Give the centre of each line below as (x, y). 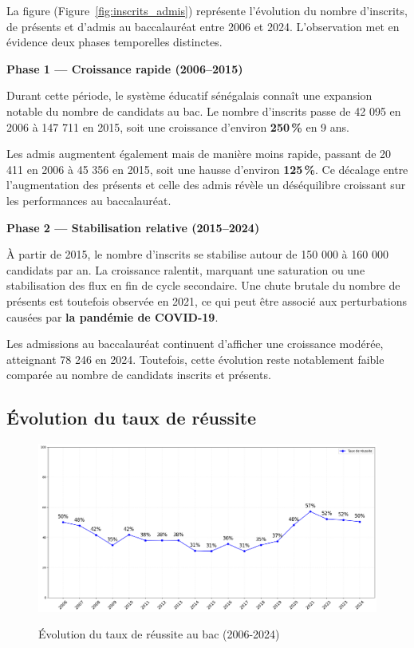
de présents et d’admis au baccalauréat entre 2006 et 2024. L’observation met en (203, 26)
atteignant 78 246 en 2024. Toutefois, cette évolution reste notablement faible (195, 359)
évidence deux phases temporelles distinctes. (114, 42)
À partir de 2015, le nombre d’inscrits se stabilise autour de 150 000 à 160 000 (197, 254)
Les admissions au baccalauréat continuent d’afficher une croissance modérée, (195, 344)
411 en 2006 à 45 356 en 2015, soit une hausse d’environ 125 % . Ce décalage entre (207, 169)
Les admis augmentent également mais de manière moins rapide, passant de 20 (199, 154)
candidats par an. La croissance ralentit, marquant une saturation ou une (186, 269)
